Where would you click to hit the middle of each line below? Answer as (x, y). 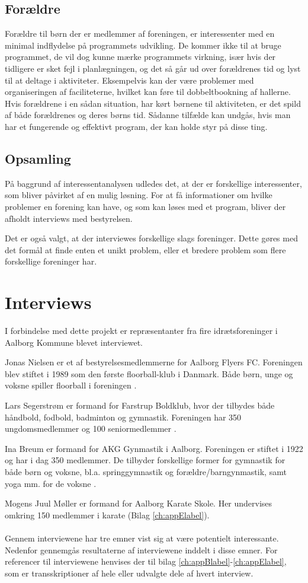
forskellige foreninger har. (51, 261)
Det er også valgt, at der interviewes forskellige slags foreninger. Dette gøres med (151, 238)
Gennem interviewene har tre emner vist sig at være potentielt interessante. (142, 538)
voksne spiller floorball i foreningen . (71, 385)
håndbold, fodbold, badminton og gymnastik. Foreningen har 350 (123, 417)
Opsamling (38, 158)
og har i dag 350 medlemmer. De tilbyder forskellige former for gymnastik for (145, 460)
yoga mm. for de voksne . (51, 483)
